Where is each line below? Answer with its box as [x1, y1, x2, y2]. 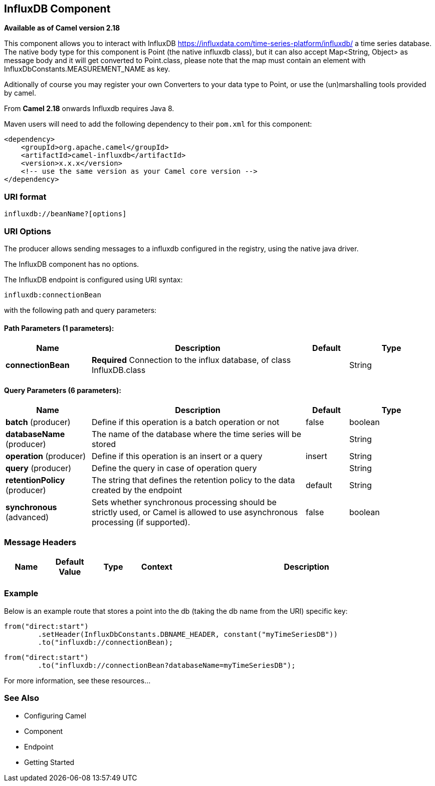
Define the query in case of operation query [92, 463, 257, 474]
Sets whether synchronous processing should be [92, 497, 277, 508]
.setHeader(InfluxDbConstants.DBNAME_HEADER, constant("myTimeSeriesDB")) [38, 630, 338, 638]
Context [141, 562, 172, 572]
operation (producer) [6, 451, 86, 462]
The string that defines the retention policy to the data [92, 475, 295, 486]
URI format [4, 191, 47, 202]
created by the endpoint [92, 485, 182, 496]
